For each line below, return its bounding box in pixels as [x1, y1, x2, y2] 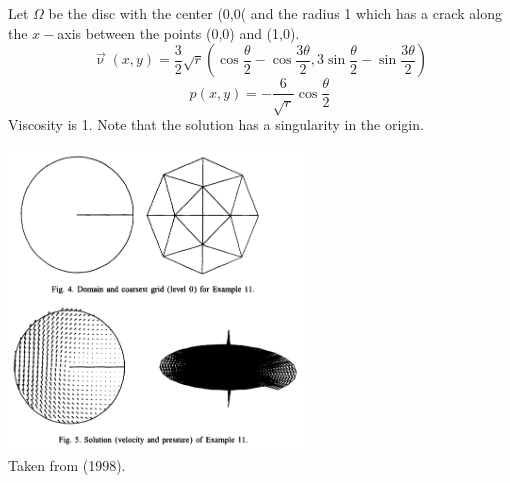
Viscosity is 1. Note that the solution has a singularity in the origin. [8, 114, 424, 135]
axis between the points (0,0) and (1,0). [57, 22, 300, 43]
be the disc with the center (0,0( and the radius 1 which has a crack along [48, 3, 502, 23]
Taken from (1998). [8, 454, 126, 475]
